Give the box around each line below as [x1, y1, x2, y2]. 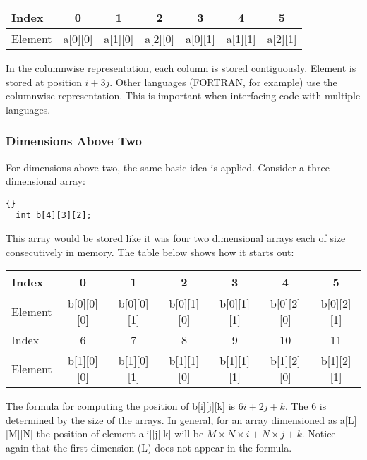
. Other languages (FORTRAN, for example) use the [109, 74, 337, 89]
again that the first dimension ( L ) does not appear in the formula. [6, 440, 292, 455]
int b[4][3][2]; [16, 210, 92, 221]
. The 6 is [284, 399, 327, 413]
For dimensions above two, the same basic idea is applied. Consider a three [6, 159, 330, 174]
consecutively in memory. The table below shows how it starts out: [6, 244, 294, 259]
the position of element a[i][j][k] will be [36, 426, 204, 441]
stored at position [6, 74, 82, 89]
